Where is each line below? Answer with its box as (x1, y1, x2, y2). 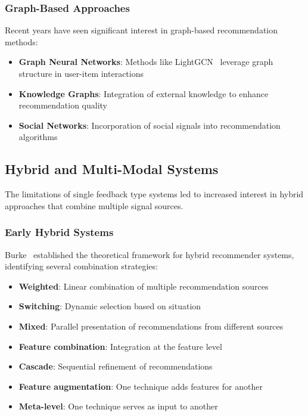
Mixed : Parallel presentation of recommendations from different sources (18, 319, 284, 332)
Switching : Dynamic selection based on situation (18, 300, 201, 312)
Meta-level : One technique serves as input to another (18, 400, 218, 412)
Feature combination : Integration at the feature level (18, 340, 222, 352)
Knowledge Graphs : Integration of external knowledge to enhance (18, 87, 269, 100)
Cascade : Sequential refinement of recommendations (18, 360, 213, 372)
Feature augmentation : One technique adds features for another (18, 380, 263, 392)
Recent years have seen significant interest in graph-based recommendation (5, 24, 278, 36)
